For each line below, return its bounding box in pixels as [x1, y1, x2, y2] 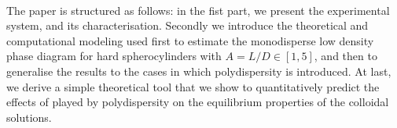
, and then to [314, 48, 377, 64]
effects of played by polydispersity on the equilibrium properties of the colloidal [6, 94, 389, 110]
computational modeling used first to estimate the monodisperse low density [6, 32, 374, 48]
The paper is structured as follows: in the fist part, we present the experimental [6, 2, 390, 18]
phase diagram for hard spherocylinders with [6, 48, 222, 64]
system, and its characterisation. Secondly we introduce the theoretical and [6, 17, 369, 34]
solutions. [6, 108, 52, 125]
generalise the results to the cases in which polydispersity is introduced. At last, [6, 62, 391, 79]
